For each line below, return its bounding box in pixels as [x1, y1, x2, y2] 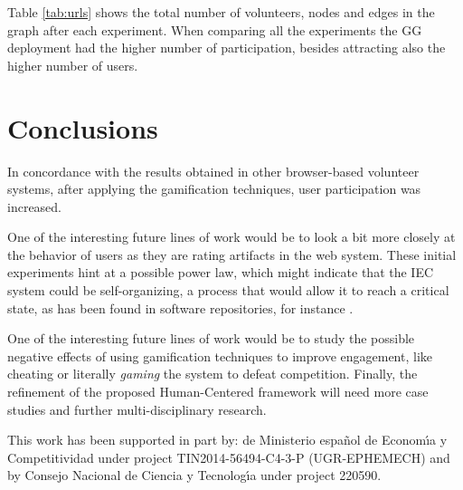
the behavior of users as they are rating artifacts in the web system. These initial [7, 245, 457, 264]
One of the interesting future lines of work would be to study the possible [7, 329, 415, 348]
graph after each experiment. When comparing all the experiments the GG [7, 20, 422, 39]
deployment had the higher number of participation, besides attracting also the [7, 38, 446, 57]
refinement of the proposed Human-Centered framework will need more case [7, 382, 429, 401]
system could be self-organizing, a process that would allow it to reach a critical [7, 281, 449, 300]
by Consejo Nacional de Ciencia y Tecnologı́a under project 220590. [7, 466, 382, 485]
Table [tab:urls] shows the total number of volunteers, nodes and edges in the [7, 3, 435, 21]
